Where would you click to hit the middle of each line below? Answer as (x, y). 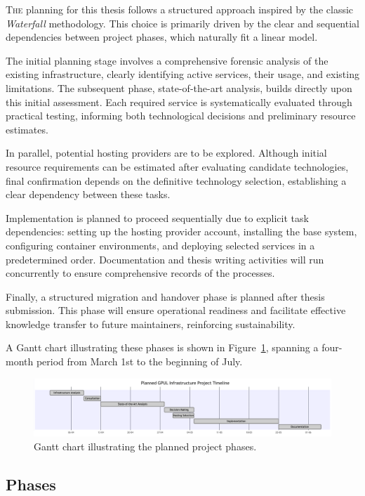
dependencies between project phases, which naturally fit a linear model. (162, 37)
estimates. (27, 129)
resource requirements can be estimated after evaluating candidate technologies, (177, 166)
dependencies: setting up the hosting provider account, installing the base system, (181, 231)
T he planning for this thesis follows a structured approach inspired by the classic (180, 9)
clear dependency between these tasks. (88, 194)
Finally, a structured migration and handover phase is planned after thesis (165, 296)
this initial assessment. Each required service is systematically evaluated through (179, 102)
